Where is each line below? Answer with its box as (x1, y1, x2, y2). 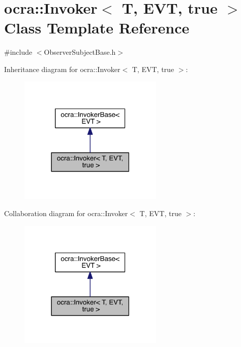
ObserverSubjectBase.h (44, 47, 116, 57)
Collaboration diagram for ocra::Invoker (4, 207, 128, 218)
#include (4, 47, 33, 57)
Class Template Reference (4, 17, 190, 38)
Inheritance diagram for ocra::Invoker (4, 63, 120, 74)
